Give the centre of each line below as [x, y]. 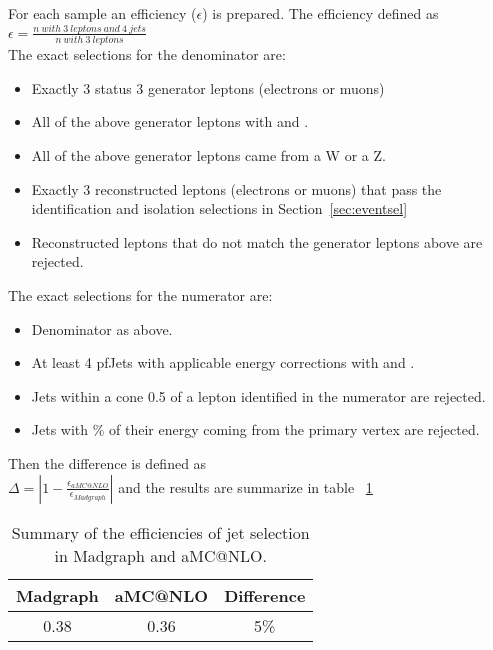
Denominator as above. [102, 328]
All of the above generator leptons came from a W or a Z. [208, 155]
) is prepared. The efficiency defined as [320, 13]
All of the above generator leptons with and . [170, 121]
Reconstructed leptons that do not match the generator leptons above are [257, 241]
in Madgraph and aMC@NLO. [160, 555]
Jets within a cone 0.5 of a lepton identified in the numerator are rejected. [258, 395]
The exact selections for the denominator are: [147, 54]
